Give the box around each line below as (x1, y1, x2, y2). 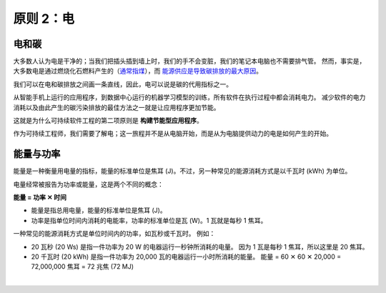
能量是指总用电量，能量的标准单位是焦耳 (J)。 (31, 206, 167, 214)
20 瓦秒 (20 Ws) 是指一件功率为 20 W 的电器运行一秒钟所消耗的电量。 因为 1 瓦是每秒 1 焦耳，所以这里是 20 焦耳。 (31, 242, 369, 251)
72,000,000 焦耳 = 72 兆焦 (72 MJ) (31, 262, 134, 271)
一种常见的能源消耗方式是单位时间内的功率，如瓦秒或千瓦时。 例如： (13, 229, 216, 238)
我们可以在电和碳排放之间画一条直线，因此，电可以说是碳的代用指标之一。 (13, 79, 232, 89)
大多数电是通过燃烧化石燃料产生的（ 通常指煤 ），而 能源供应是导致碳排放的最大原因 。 (13, 66, 262, 75)
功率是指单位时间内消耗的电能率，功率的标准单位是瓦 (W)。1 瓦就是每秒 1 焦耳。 (31, 216, 267, 224)
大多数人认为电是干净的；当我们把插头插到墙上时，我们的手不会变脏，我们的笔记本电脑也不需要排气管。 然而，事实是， (13, 57, 366, 66)
